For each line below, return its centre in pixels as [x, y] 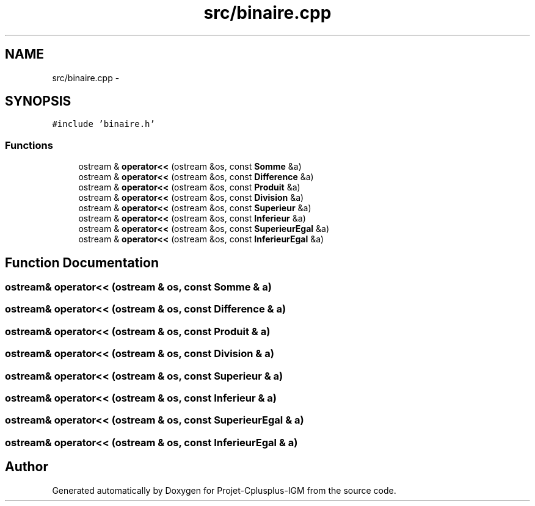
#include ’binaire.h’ [104, 124]
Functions [29, 145]
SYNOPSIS [38, 101]
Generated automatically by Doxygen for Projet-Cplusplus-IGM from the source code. [224, 490]
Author [27, 467]
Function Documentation [82, 262]
